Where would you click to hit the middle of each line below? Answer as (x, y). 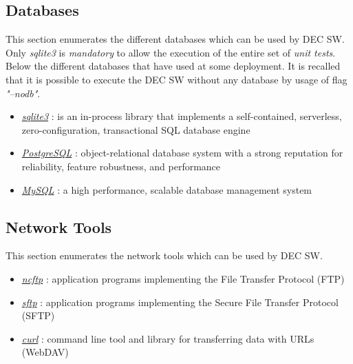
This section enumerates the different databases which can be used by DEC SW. (175, 39)
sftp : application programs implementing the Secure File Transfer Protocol (180, 302)
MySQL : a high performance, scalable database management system (167, 189)
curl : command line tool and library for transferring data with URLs (168, 338)
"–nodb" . (23, 93)
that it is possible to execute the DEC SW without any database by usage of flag (176, 79)
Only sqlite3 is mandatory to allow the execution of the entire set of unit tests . (171, 52)
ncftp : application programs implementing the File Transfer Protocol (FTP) (183, 278)
